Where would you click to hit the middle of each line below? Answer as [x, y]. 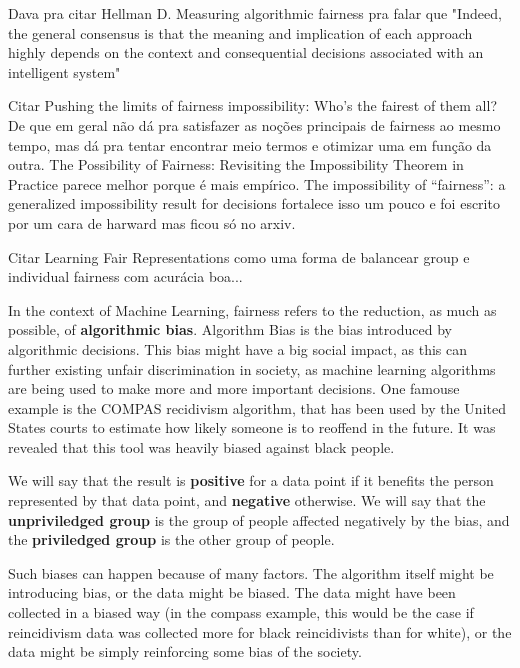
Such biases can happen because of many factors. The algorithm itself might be [251, 572]
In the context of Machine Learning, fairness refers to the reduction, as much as [252, 309]
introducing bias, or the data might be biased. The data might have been [232, 592]
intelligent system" [64, 71]
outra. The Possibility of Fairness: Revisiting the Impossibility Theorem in [236, 164]
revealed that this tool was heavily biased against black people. [201, 446]
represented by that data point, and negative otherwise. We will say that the [247, 500]
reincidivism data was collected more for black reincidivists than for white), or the [260, 631]
